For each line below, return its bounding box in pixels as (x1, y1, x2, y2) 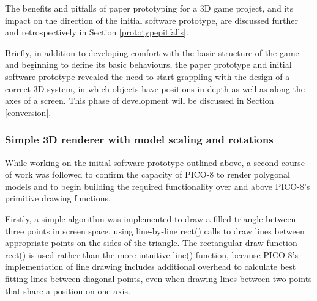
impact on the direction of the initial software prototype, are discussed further (5, 13, 298, 26)
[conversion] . (5, 106, 51, 118)
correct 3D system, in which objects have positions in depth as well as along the (5, 82, 305, 95)
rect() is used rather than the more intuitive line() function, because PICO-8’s (5, 248, 298, 261)
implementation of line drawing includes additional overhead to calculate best (5, 260, 296, 273)
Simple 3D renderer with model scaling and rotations (5, 132, 274, 147)
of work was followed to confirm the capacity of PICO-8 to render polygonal (5, 168, 290, 181)
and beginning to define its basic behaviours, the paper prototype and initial (5, 58, 292, 71)
